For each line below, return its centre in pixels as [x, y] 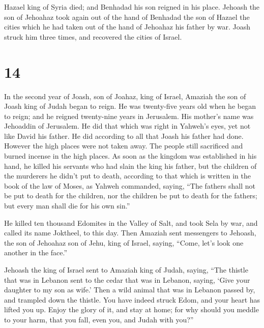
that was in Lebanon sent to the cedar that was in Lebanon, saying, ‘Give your [127, 279]
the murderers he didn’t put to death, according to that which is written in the [127, 176]
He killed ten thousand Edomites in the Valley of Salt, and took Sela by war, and [131, 222]
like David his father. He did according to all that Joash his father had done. [124, 136]
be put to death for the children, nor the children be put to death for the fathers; [131, 196]
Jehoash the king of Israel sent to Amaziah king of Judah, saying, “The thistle [126, 270]
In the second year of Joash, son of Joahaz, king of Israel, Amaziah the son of [125, 96]
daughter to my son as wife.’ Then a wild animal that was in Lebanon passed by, [130, 290]
